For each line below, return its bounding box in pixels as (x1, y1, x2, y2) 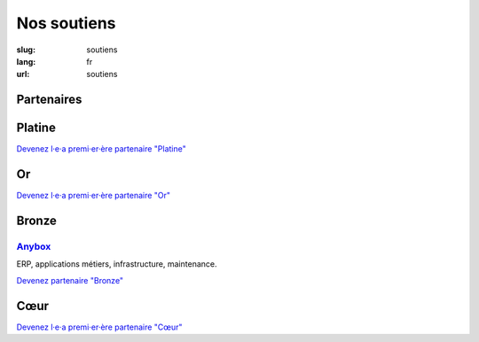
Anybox (16, 240, 51, 253)
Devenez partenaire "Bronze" (16, 275, 124, 285)
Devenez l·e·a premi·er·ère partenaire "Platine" (16, 144, 186, 154)
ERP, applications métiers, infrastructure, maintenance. (16, 259, 217, 269)
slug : (16, 44, 35, 55)
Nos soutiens (16, 13, 116, 33)
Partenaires (16, 92, 82, 107)
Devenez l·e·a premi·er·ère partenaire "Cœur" (16, 322, 183, 332)
